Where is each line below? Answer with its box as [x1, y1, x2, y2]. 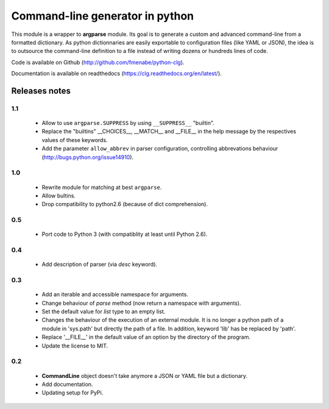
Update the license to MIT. [41, 342, 108, 349]
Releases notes [11, 85, 71, 96]
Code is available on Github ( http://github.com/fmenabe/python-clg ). [11, 59, 185, 66]
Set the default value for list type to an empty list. [41, 308, 166, 315]
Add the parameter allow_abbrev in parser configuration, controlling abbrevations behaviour [41, 145, 278, 152]
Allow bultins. [41, 192, 76, 199]
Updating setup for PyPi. [41, 389, 104, 396]
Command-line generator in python [11, 9, 194, 23]
